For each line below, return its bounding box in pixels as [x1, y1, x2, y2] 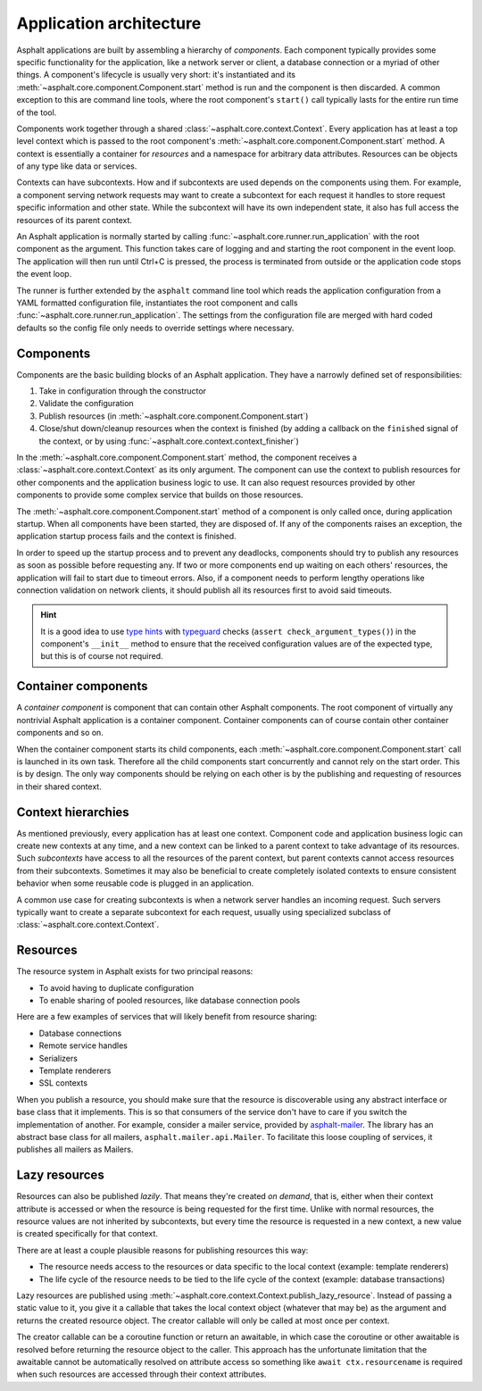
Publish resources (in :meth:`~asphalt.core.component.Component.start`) [38, 411, 309, 421]
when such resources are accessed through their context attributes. [16, 1369, 267, 1379]
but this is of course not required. [40, 651, 164, 662]
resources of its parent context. [16, 214, 133, 225]
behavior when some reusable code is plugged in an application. [16, 878, 254, 888]
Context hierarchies [16, 804, 129, 820]
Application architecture [16, 13, 202, 33]
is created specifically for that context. [16, 1229, 158, 1239]
